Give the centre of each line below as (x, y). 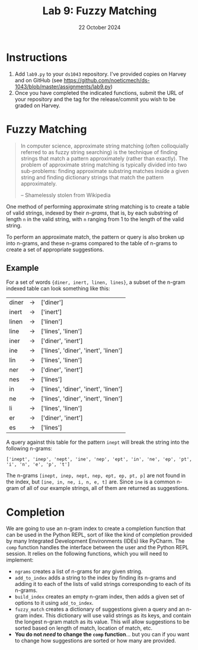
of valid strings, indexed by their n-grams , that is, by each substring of (92, 213)
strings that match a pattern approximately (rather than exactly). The (104, 158)
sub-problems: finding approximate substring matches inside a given (105, 171)
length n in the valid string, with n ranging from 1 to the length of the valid (95, 219)
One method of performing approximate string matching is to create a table (98, 206)
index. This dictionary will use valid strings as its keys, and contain (110, 616)
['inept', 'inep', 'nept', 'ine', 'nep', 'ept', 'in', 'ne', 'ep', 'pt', (99, 460)
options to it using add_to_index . (54, 603)
